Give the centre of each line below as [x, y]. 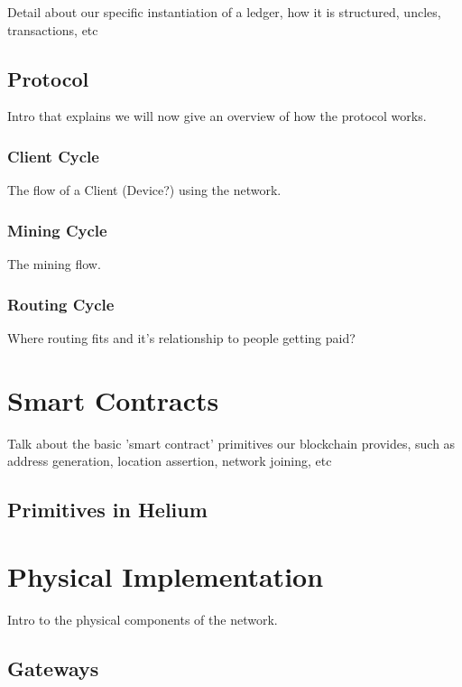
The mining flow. [54, 264]
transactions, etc [53, 29]
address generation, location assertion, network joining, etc [170, 461]
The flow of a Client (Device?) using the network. [144, 190]
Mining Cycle [57, 230]
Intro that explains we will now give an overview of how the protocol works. [217, 116]
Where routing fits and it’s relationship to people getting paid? [181, 337]
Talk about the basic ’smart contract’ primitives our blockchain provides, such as [231, 443]
